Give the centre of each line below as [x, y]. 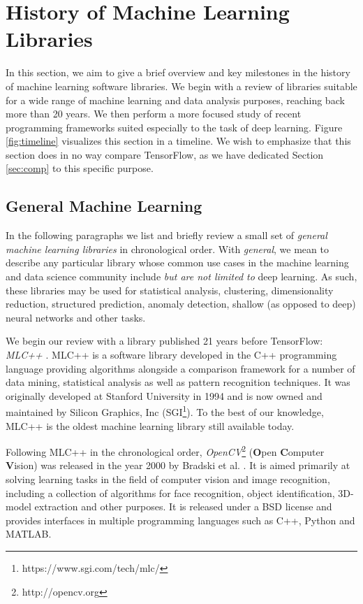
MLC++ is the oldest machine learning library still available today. [150, 425]
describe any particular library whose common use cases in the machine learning [177, 263]
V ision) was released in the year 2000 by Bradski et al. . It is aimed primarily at [178, 465]
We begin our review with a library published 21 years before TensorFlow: [164, 341]
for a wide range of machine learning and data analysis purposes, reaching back [175, 100]
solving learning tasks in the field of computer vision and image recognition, [168, 479]
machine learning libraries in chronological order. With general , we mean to [167, 249]
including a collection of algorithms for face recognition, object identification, [170, 492]
